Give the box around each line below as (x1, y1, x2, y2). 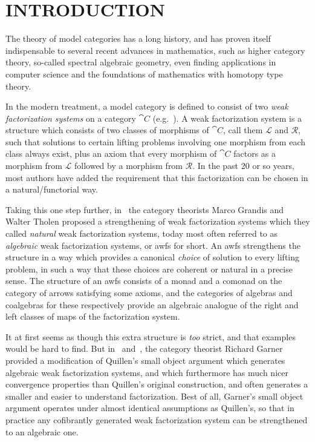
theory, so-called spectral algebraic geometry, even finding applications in (5, 56, 276, 68)
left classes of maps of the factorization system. (5, 310, 180, 323)
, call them (222, 124, 263, 136)
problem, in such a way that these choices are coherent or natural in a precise (5, 262, 293, 275)
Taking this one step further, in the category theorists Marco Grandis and (5, 203, 284, 216)
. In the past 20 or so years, (192, 159, 294, 172)
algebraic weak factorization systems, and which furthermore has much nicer (5, 366, 288, 378)
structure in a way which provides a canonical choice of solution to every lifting (5, 251, 300, 263)
